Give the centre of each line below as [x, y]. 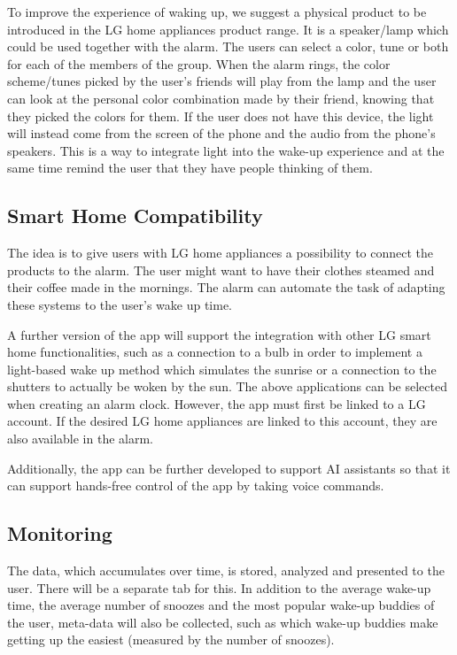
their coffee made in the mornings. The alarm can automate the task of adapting [226, 287]
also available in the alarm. [81, 439]
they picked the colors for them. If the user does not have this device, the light [221, 116]
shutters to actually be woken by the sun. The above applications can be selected [227, 386]
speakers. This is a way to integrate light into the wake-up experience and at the [226, 150]
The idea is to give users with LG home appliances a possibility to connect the [221, 253]
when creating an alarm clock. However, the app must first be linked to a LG [217, 403]
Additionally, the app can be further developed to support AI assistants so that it [229, 468]
